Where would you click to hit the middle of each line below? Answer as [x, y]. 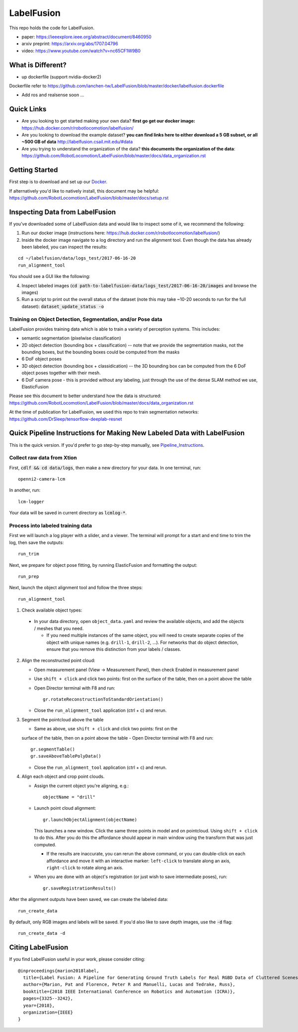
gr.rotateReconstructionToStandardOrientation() [103, 699]
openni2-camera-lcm [42, 479]
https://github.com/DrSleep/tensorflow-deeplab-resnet [66, 419]
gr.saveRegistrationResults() [80, 888]
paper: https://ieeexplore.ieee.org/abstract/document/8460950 [86, 37]
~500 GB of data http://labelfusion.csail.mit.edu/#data [77, 142]
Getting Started [34, 170]
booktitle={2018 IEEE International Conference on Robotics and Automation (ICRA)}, [129, 991]
